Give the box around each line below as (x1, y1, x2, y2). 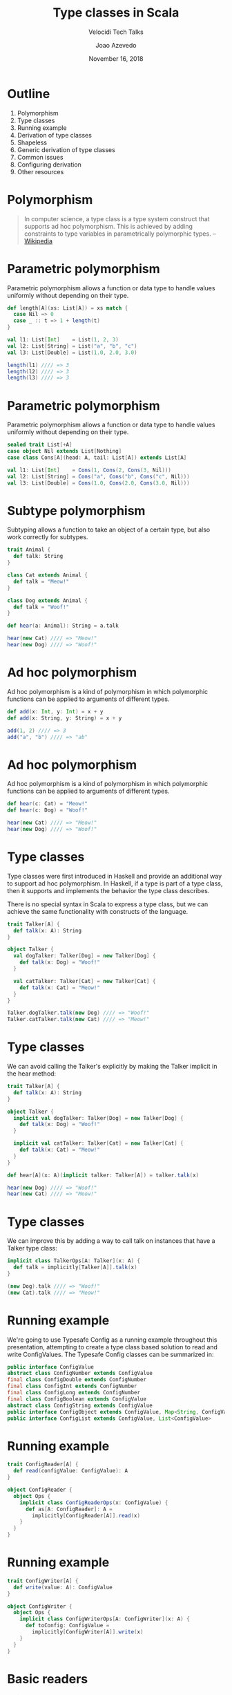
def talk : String (13, 553, 64, 560)
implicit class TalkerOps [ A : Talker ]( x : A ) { (7, 1257, 140, 1264)
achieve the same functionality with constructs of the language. (7, 907, 188, 915)
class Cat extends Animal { (7, 572, 88, 579)
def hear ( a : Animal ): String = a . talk (7, 622, 119, 630)
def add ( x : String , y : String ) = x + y (7, 714, 122, 722)
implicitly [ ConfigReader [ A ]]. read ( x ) (32, 1512, 140, 1519)
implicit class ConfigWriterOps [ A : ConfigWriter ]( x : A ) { (19, 1616, 190, 1622)
